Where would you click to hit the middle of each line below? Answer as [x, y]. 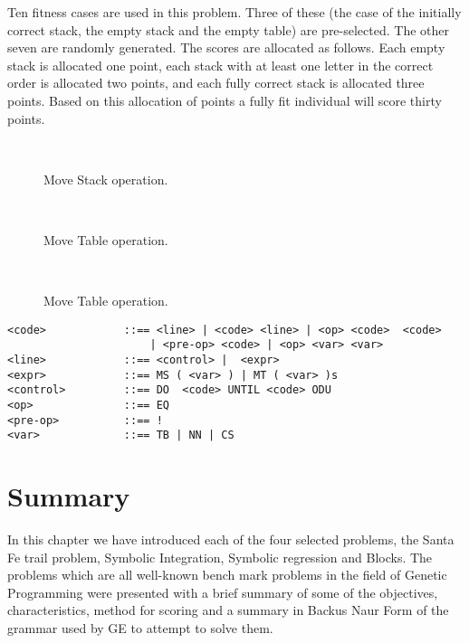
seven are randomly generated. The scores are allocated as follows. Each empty [226, 47]
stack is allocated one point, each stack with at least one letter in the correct [220, 65]
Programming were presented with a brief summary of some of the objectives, [223, 592]
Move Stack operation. [106, 179]
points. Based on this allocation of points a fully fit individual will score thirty [225, 100]
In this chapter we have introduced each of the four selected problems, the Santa [231, 539]
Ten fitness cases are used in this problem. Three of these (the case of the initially [234, 12]
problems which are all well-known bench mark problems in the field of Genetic [227, 575]
